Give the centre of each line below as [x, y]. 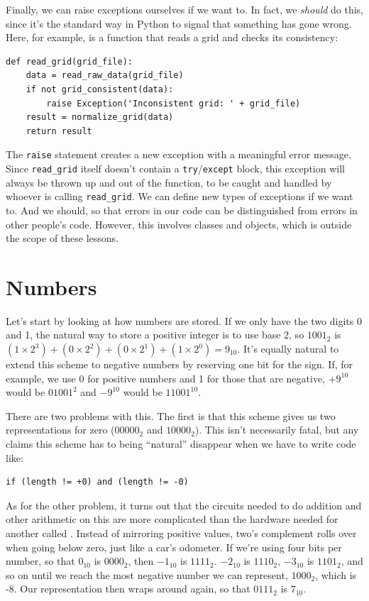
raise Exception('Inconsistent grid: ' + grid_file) [174, 103]
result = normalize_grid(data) [100, 117]
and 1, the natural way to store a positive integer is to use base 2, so [155, 335]
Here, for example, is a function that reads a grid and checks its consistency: [172, 37]
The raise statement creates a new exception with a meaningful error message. [178, 154]
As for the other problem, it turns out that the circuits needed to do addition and [184, 505]
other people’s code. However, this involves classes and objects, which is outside [179, 224]
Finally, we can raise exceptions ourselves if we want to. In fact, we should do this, [185, 9]
